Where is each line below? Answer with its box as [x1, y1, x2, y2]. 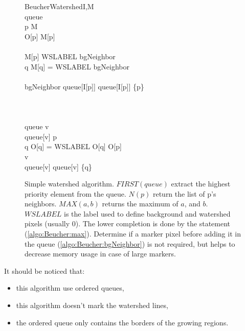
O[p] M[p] [25, 31, 55, 41]
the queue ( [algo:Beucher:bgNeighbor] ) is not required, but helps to [25, 238, 235, 249]
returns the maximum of [102, 198, 179, 209]
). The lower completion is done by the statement [75, 218, 231, 229]
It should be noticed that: [4, 265, 85, 276]
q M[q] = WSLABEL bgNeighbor [25, 61, 130, 72]
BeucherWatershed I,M [25, 1, 94, 11]
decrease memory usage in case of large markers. [25, 248, 176, 259]
